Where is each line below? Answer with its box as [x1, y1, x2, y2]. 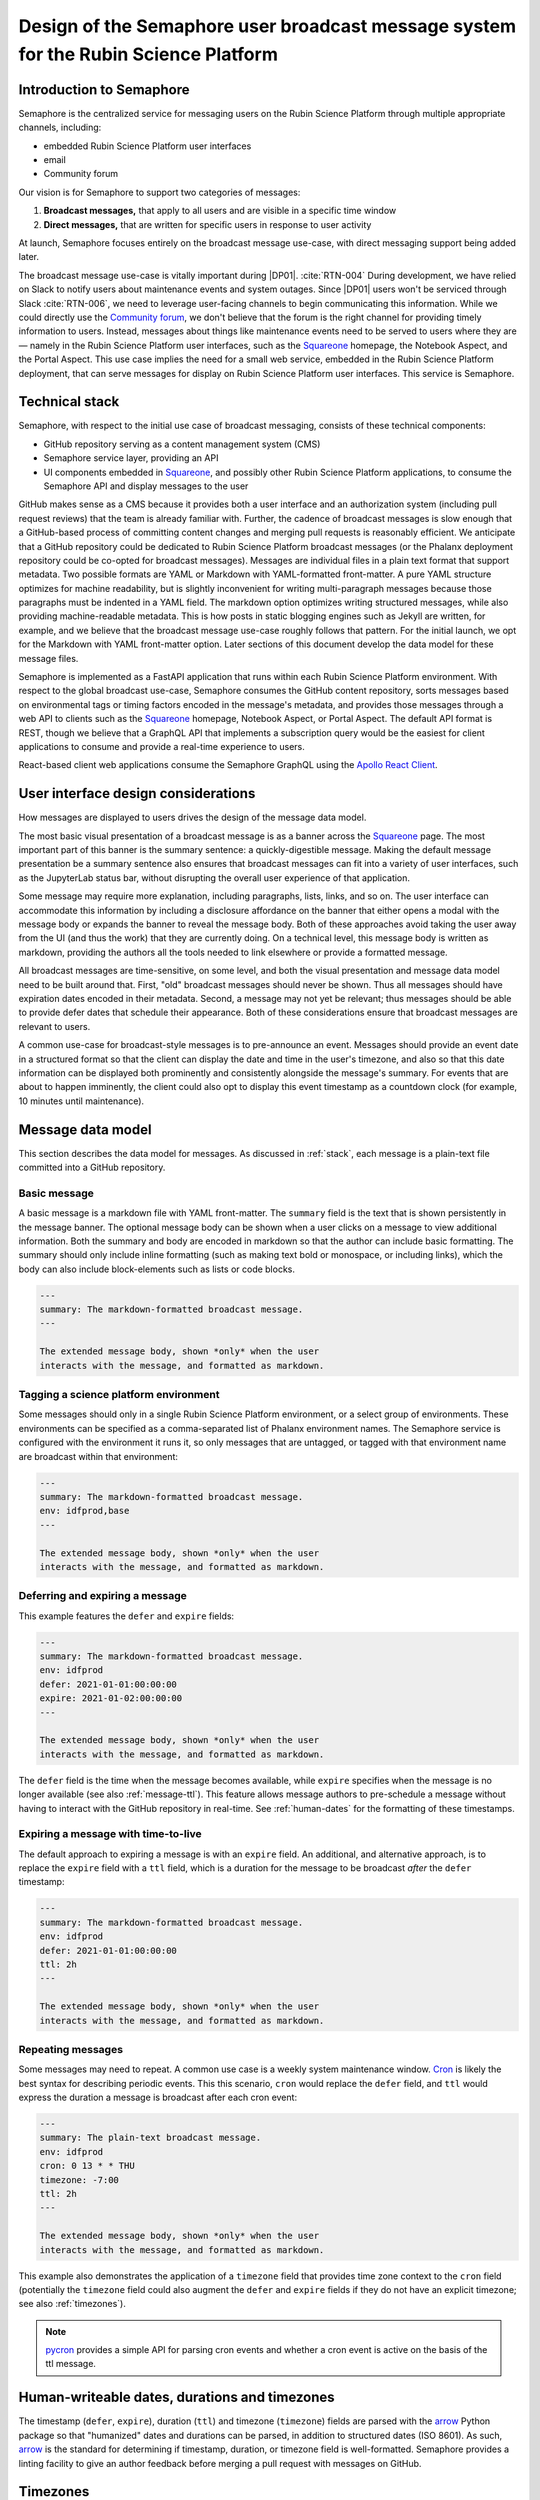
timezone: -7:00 [39, 2174, 120, 2185]
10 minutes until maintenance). [18, 1095, 145, 1107]
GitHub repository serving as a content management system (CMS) [43, 438, 321, 450]
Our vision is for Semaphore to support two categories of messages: [18, 186, 301, 198]
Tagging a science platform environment [18, 1388, 220, 1402]
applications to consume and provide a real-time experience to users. [18, 741, 305, 752]
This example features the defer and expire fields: [18, 1610, 235, 1622]
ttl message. [45, 2358, 97, 2370]
